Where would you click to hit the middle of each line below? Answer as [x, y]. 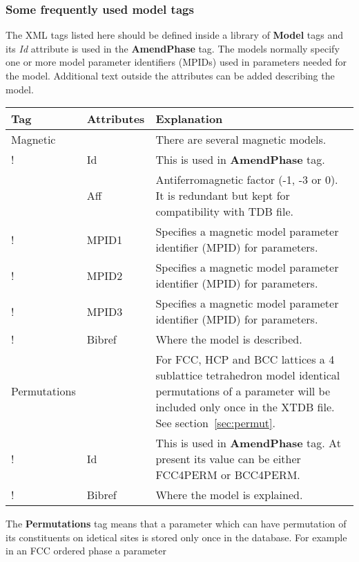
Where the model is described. [229, 339]
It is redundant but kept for [223, 196]
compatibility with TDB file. [224, 212]
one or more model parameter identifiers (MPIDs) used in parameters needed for [176, 62]
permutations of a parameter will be [243, 391]
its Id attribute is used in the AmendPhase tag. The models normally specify [173, 48]
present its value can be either [228, 459]
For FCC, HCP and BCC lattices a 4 [245, 359]
